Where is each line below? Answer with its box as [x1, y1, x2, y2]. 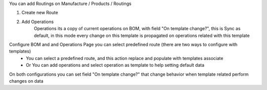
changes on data [9, 78, 44, 84]
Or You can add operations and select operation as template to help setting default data [26, 62, 205, 68]
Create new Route [21, 10, 58, 16]
